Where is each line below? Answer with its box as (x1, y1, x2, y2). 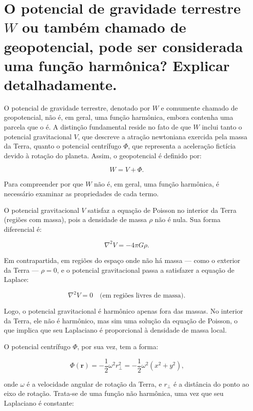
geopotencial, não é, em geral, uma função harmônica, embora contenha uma (4, 112, 234, 122)
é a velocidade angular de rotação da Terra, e (26, 378, 162, 389)
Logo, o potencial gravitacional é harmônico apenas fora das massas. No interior (4, 306, 243, 316)
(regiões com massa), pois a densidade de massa (4, 214, 147, 224)
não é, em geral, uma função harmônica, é (94, 179, 219, 189)
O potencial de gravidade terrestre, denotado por (4, 102, 150, 112)
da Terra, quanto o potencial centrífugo (4, 141, 121, 151)
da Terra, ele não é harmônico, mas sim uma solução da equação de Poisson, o (4, 315, 238, 325)
